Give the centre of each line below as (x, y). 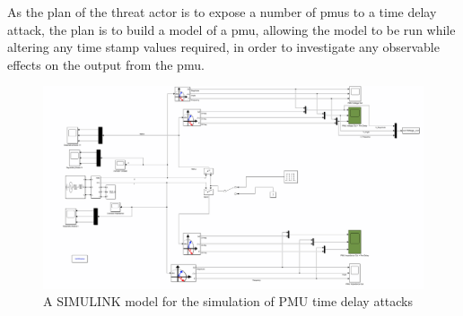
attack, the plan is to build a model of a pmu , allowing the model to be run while (231, 29)
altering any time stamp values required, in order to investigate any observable (223, 47)
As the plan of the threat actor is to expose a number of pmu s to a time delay (222, 12)
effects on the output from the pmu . (106, 64)
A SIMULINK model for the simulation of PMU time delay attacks (228, 301)
